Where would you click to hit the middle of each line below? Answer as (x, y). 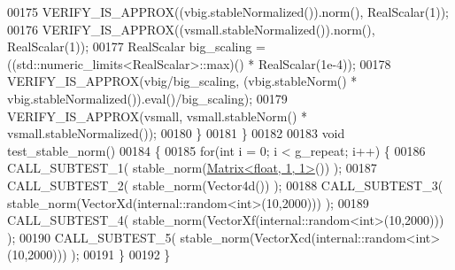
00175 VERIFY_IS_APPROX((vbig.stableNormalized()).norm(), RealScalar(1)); (228, 12)
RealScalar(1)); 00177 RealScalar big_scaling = (136, 46)
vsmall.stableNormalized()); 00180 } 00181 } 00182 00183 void (176, 133)
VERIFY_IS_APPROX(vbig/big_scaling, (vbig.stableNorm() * (182, 81)
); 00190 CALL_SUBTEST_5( (92, 237)
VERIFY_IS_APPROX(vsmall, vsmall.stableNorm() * (158, 116)
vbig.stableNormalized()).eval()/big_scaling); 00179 (147, 98)
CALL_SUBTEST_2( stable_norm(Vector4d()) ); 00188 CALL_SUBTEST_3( (225, 185)
